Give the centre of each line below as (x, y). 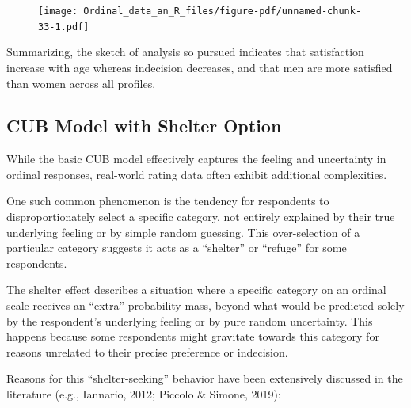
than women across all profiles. (81, 83)
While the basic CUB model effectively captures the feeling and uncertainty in (196, 159)
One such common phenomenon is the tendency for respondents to (168, 201)
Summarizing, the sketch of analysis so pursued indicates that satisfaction (185, 52)
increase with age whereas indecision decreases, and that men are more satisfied (200, 67)
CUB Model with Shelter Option (144, 126)
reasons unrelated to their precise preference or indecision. (147, 351)
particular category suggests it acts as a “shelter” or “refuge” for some (177, 248)
